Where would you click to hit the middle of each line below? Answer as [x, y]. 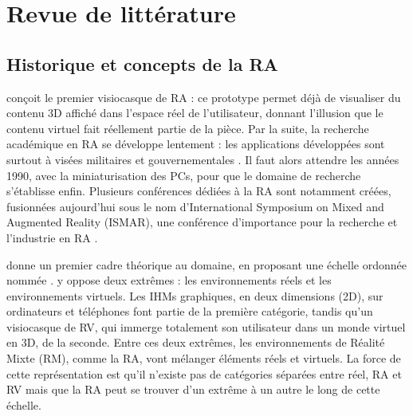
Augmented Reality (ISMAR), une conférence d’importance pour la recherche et [202, 222]
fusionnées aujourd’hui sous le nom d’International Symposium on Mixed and [195, 206]
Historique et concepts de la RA [142, 63]
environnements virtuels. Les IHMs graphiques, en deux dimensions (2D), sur [195, 295]
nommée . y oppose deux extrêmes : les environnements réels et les [169, 280]
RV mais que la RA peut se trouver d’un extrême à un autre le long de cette [193, 389]
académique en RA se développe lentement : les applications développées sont [196, 144]
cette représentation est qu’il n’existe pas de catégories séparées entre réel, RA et [204, 373]
